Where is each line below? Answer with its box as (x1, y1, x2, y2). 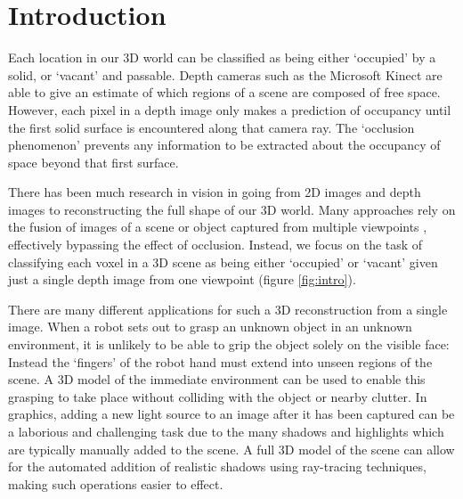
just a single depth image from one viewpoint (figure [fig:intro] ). (8, 270, 356, 289)
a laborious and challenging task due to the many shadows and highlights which (8, 422, 444, 440)
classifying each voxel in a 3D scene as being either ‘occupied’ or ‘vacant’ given (8, 252, 438, 271)
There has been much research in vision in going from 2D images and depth (8, 183, 421, 201)
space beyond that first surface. (8, 152, 179, 171)
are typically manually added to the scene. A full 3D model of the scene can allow (8, 439, 455, 458)
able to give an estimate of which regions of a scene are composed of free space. (8, 83, 441, 102)
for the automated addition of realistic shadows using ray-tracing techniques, (8, 457, 426, 476)
